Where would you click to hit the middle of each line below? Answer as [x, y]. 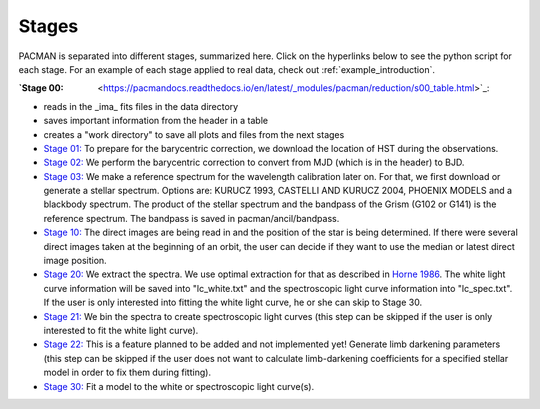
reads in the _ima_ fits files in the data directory [141, 106]
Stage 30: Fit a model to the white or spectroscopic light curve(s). [179, 386]
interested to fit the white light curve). [121, 330]
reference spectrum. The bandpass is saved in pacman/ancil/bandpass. [191, 218]
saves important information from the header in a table [156, 121]
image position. [75, 261]
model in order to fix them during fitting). [127, 372]
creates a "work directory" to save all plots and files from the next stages [194, 134]
